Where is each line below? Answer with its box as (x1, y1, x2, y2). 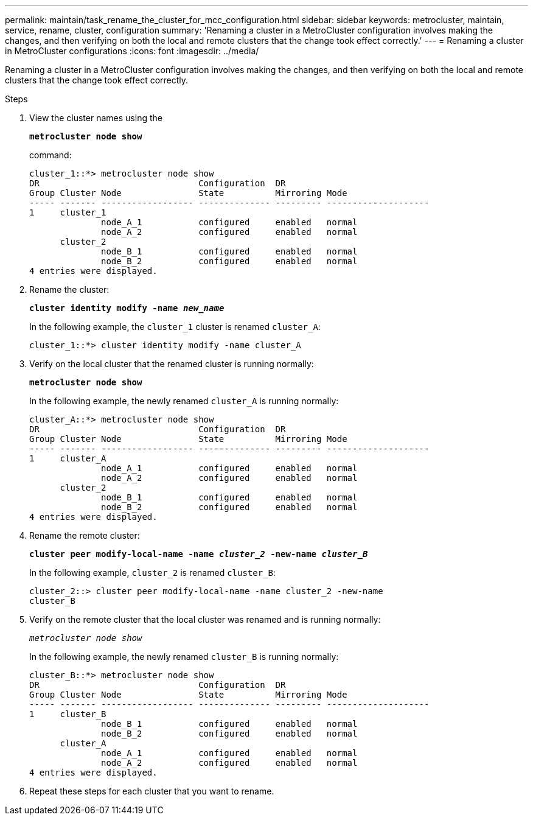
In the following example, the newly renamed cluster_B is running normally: (29, 651, 339, 662)
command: (29, 150, 72, 160)
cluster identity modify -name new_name (29, 303, 225, 313)
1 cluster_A (29, 454, 106, 463)
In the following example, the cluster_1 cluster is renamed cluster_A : (29, 321, 321, 332)
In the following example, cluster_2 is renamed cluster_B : (29, 567, 276, 578)
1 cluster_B (29, 709, 106, 719)
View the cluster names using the (29, 113, 162, 123)
